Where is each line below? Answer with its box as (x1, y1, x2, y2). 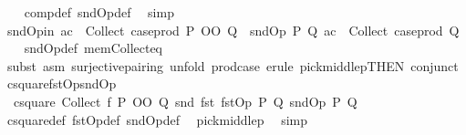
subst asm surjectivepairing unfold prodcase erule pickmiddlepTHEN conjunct (6, 56, 459, 75)
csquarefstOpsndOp (6, 74, 117, 93)
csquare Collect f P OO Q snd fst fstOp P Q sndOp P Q (13, 91, 357, 110)
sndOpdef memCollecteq (24, 38, 163, 57)
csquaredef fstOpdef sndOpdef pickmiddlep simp (6, 109, 308, 129)
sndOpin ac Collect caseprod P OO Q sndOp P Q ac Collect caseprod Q (6, 20, 460, 39)
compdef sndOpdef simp (24, 3, 174, 21)
